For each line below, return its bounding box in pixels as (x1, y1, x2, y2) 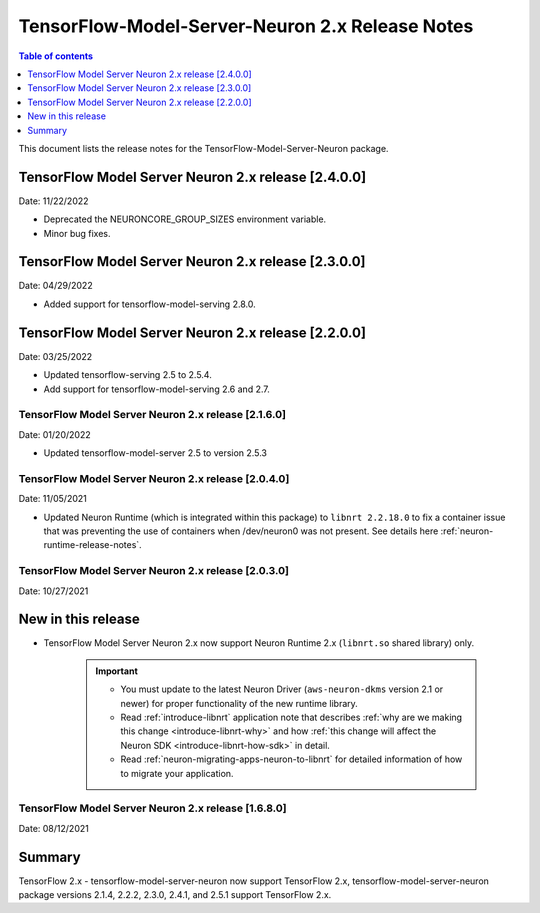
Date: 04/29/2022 (18, 280, 94, 292)
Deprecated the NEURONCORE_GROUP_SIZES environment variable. (43, 213, 327, 225)
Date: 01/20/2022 (18, 428, 91, 440)
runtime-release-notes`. (43, 539, 142, 551)
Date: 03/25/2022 (18, 350, 93, 362)
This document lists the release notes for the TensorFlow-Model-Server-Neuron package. (18, 142, 389, 154)
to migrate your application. (120, 767, 234, 779)
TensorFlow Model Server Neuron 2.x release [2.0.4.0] (18, 471, 290, 485)
